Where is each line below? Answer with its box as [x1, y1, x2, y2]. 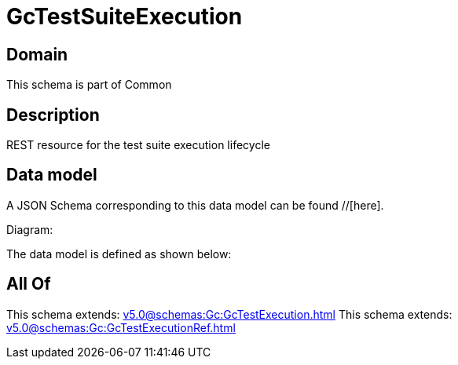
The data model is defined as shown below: [6, 246, 232, 261]
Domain [6, 44, 68, 64]
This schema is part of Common [6, 78, 172, 92]
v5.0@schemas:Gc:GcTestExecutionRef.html [6, 320, 236, 334]
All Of [6, 274, 51, 294]
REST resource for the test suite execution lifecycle [6, 138, 270, 152]
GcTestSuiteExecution [6, 3, 243, 30]
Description [6, 104, 100, 125]
